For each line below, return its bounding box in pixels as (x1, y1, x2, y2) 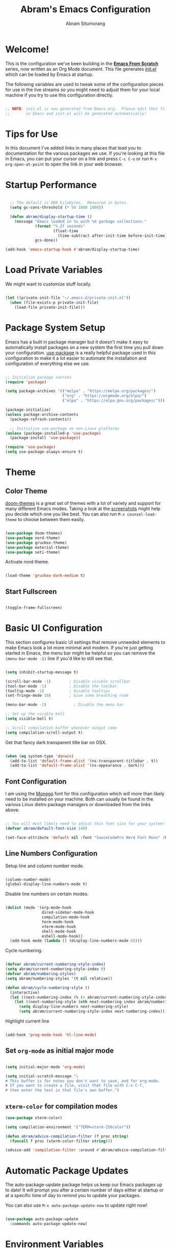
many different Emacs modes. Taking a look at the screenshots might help (5, 505, 161, 512)
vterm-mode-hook (41, 924, 76, 929)
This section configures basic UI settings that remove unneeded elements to (5, 639, 165, 645)
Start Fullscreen (5, 587, 57, 596)
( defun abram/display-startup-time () (10, 214, 93, 219)
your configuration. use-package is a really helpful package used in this (5, 350, 156, 356)
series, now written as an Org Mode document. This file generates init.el (5, 66, 157, 72)
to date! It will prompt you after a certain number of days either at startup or (5, 1187, 164, 1193)
